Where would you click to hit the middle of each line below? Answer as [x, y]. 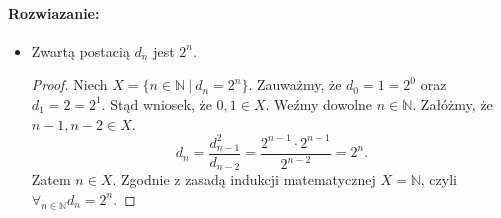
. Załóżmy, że [452, 103]
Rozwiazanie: [54, 12]
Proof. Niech [69, 84]
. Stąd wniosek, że [156, 103]
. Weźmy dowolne [319, 103]
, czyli [438, 179]
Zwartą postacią [80, 50]
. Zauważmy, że [295, 84]
